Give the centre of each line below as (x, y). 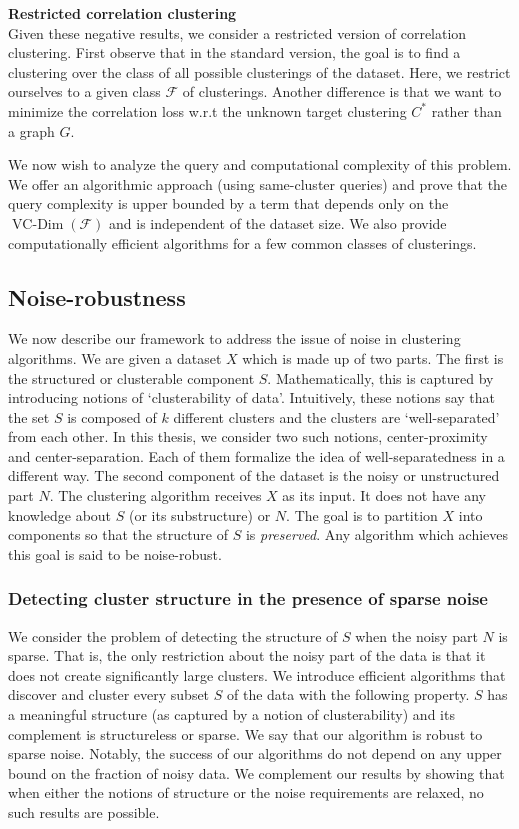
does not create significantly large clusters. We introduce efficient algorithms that (257, 674)
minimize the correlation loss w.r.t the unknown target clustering (207, 110)
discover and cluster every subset (109, 694)
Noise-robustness (97, 296)
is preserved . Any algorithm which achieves (377, 534)
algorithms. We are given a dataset (115, 357)
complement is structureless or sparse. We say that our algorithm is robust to (245, 733)
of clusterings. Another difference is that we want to (342, 91)
